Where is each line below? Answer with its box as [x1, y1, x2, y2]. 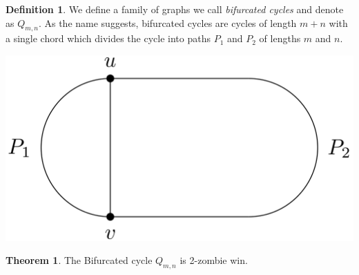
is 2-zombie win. [179, 253, 248, 267]
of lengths [259, 31, 301, 46]
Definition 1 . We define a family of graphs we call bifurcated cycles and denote [6, 2, 344, 16]
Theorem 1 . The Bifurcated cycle [6, 253, 153, 267]
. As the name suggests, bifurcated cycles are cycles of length [38, 15, 297, 30]
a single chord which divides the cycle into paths [6, 31, 211, 46]
